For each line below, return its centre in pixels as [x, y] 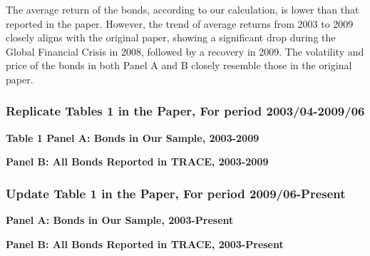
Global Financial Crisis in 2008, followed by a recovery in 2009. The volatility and [185, 51]
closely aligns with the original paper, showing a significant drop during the [171, 37]
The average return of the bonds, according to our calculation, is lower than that [183, 9]
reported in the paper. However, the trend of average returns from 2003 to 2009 [180, 23]
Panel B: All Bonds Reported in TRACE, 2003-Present [145, 244]
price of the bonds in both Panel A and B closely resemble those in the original [179, 65]
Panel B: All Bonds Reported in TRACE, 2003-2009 [137, 162]
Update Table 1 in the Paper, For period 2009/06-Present [176, 193]
